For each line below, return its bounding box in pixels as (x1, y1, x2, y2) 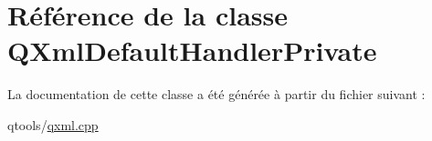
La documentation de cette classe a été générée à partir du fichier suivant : (7, 85, 426, 104)
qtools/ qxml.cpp (7, 115, 99, 134)
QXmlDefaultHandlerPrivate (7, 32, 377, 69)
